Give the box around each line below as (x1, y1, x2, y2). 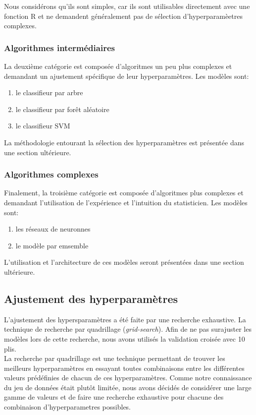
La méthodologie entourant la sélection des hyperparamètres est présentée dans (4, 137, 244, 147)
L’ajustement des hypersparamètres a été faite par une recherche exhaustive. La (4, 314, 246, 324)
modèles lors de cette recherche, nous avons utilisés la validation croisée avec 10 (4, 333, 245, 344)
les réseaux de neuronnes (15, 224, 91, 234)
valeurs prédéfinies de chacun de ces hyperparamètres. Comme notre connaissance (4, 372, 252, 383)
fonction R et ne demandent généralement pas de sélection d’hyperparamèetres (4, 10, 243, 21)
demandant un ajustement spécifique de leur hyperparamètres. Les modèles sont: (4, 70, 249, 81)
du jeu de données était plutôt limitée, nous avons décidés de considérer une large (4, 382, 252, 392)
